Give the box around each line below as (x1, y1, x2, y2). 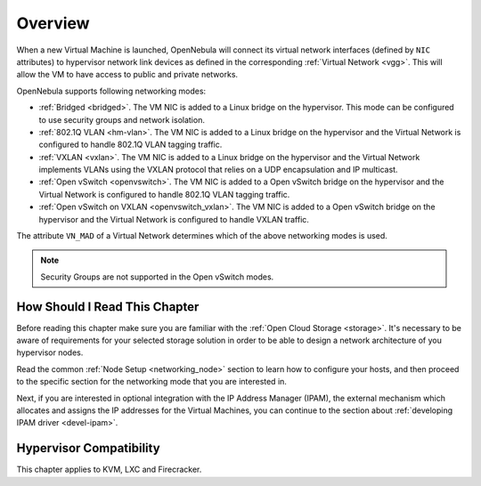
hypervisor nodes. (16, 347, 84, 358)
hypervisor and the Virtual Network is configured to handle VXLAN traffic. (38, 214, 309, 224)
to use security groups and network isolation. (38, 114, 205, 125)
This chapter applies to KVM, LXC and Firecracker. (16, 464, 202, 475)
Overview (16, 13, 90, 33)
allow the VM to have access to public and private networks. (16, 69, 239, 80)
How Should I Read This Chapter (16, 299, 200, 314)
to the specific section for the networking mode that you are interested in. (16, 377, 287, 387)
